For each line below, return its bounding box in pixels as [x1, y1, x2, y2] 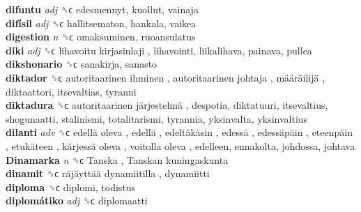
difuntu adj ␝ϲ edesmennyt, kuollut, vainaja [6, 2, 199, 16]
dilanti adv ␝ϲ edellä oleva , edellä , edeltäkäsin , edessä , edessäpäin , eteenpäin [6, 125, 353, 139]
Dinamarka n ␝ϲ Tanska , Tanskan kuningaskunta [6, 152, 229, 167]
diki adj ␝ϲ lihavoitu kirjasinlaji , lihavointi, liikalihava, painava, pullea [6, 43, 312, 57]
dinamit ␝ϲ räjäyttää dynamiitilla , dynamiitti [6, 166, 210, 181]
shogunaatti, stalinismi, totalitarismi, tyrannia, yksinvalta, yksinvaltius [6, 111, 308, 126]
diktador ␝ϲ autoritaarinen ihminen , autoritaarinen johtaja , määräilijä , [6, 70, 325, 84]
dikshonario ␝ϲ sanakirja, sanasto [6, 56, 158, 71]
